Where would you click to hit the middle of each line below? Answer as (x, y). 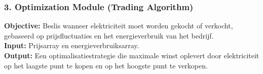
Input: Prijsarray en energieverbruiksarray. (72, 45)
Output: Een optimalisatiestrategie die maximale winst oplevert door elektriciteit (132, 55)
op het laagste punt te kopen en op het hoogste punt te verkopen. (106, 65)
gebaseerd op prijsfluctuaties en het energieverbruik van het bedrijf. (109, 35)
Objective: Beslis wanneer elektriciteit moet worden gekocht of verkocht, (119, 26)
